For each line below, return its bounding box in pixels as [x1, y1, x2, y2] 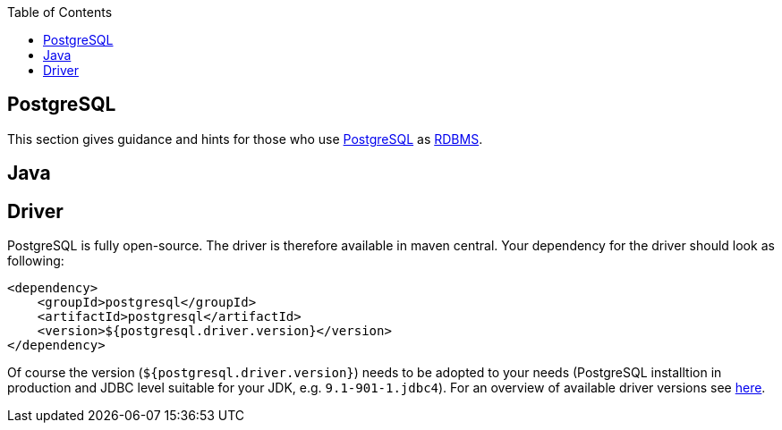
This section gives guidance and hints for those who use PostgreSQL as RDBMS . [7, 131, 483, 147]
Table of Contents [7, 4, 113, 20]
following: [7, 253, 64, 269]
